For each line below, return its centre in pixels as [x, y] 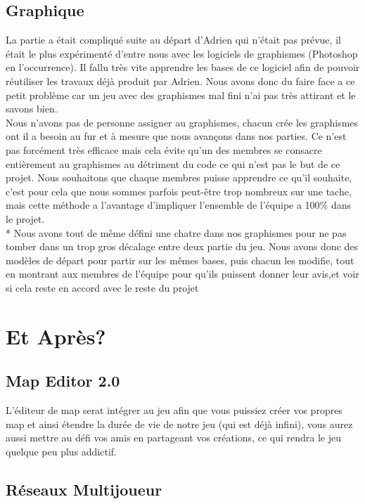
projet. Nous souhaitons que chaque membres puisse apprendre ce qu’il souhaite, [179, 177]
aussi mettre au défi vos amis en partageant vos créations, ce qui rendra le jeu [173, 438]
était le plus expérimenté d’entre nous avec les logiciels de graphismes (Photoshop [182, 53]
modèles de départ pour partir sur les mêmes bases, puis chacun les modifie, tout [180, 260]
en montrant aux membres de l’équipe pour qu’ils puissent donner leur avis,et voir [182, 274]
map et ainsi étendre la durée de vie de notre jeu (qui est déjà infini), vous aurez [179, 424]
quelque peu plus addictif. [62, 451]
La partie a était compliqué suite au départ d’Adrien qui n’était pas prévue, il [173, 40]
